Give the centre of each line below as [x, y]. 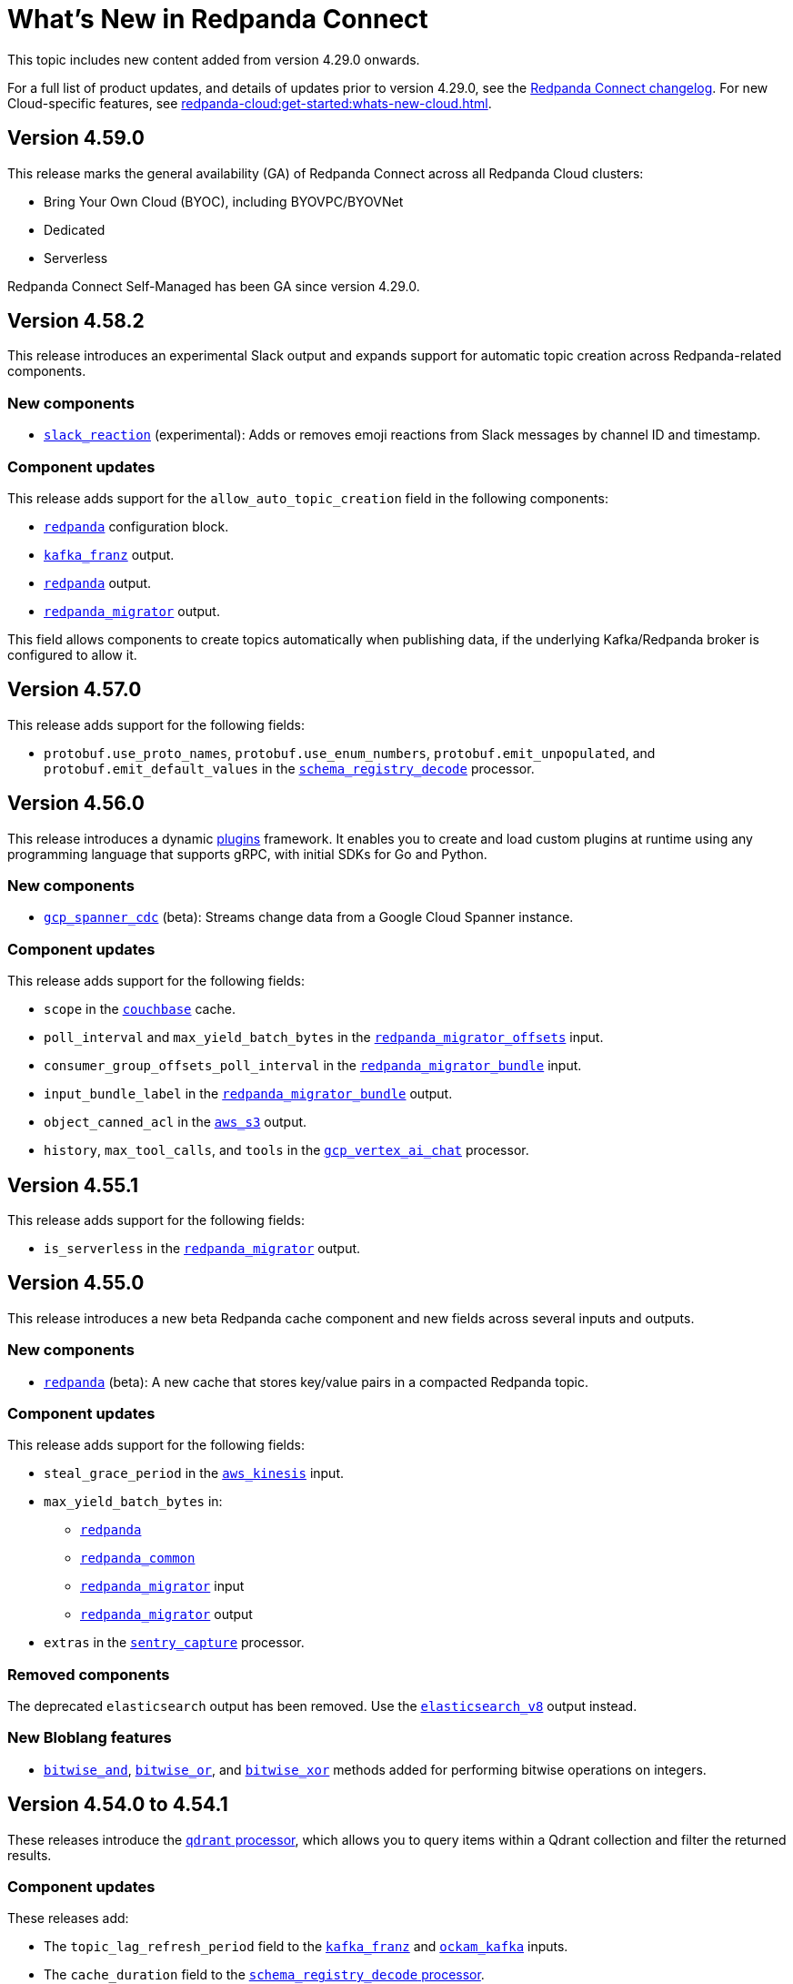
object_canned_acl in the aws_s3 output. [176, 1122]
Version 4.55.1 [73, 1185]
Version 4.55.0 [76, 1283]
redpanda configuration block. [136, 526]
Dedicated [75, 229]
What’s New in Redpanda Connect [218, 19]
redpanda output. [98, 582]
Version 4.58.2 [76, 321]
